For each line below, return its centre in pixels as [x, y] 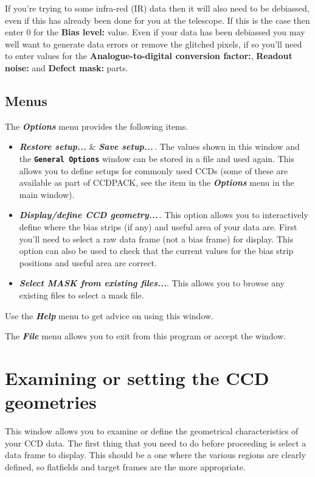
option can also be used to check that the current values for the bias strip [156, 251]
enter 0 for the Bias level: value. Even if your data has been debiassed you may [155, 32]
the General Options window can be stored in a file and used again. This [157, 158]
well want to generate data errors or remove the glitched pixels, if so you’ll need [154, 44]
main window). [47, 194]
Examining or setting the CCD [137, 377]
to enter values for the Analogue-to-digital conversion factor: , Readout [149, 56]
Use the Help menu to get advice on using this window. [109, 315]
